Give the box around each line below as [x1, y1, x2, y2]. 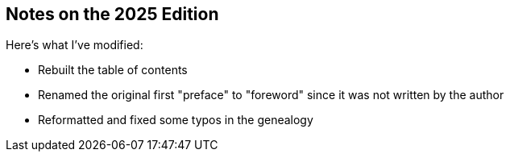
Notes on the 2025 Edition [6, 4, 219, 24]
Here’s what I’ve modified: [6, 38, 143, 52]
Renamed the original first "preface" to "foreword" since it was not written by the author [38, 88, 504, 102]
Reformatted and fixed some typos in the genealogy [38, 113, 313, 127]
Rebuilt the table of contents [38, 63, 188, 77]
